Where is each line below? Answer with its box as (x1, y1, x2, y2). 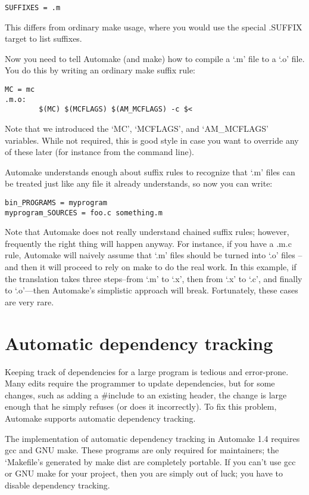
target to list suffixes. (5, 32, 82, 45)
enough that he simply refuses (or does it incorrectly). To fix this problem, (5, 400, 277, 413)
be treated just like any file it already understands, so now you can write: (5, 177, 273, 190)
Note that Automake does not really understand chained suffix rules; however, (5, 225, 289, 238)
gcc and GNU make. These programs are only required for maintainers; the (5, 444, 279, 456)
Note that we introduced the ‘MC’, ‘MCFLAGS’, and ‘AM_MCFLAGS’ (5, 122, 269, 134)
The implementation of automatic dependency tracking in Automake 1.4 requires (5, 432, 300, 444)
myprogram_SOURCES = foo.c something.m (5, 208, 163, 217)
